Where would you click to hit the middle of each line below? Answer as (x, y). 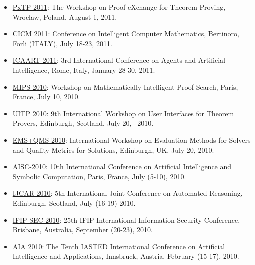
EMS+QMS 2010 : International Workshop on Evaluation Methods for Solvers (132, 140)
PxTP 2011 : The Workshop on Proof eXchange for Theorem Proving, (119, 7)
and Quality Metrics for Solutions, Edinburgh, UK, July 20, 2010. (113, 150)
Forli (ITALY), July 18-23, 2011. (62, 43)
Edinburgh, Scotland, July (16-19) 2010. (74, 203)
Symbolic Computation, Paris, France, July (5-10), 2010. (99, 176)
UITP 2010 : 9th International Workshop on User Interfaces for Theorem (123, 113)
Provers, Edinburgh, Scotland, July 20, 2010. (83, 123)
